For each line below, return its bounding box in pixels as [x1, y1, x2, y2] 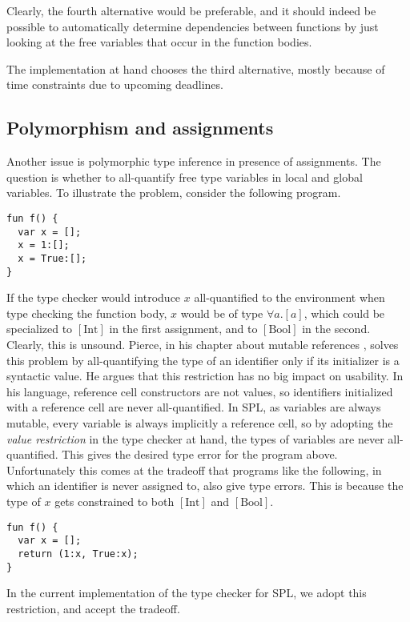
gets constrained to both [54, 492, 175, 509]
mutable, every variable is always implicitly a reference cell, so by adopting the [6, 414, 393, 431]
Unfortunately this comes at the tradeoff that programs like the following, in [6, 461, 382, 478]
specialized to [6, 320, 73, 337]
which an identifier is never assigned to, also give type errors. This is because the [6, 477, 404, 494]
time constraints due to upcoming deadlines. [6, 76, 223, 93]
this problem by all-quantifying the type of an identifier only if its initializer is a [6, 351, 400, 368]
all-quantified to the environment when [194, 289, 385, 306]
